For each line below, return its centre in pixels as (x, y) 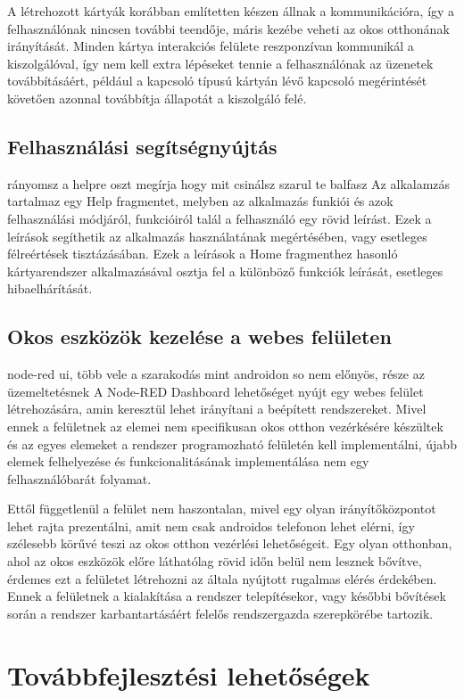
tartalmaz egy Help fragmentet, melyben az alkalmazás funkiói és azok (200, 201)
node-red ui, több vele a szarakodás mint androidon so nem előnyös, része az (216, 374)
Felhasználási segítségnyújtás (142, 146)
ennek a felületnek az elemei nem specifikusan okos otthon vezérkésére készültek (225, 426)
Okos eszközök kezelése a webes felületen (199, 337)
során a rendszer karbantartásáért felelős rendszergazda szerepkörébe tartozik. (220, 613)
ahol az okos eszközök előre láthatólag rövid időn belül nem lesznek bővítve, (215, 561)
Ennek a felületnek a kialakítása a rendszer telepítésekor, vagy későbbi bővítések (227, 596)
